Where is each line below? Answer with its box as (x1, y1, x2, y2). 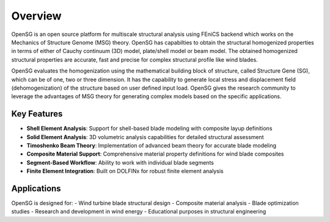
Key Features (11, 109, 63, 119)
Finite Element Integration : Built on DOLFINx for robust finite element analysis (26, 168, 224, 175)
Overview (11, 9, 62, 23)
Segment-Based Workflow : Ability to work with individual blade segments (26, 159, 214, 166)
